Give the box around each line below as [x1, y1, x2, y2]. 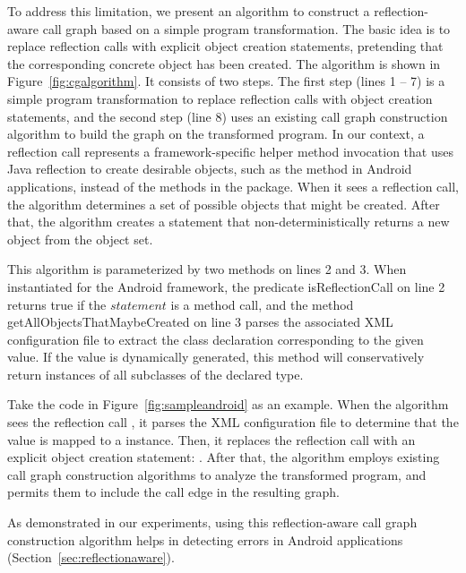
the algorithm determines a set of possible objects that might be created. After [7, 194, 440, 213]
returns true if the [7, 295, 107, 313]
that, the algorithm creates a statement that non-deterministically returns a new [7, 212, 450, 231]
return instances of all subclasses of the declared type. [7, 364, 304, 383]
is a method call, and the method [170, 295, 354, 313]
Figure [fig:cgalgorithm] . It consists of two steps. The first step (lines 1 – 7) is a [7, 72, 445, 90]
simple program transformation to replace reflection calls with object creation [7, 89, 433, 107]
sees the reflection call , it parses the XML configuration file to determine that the [7, 413, 459, 432]
